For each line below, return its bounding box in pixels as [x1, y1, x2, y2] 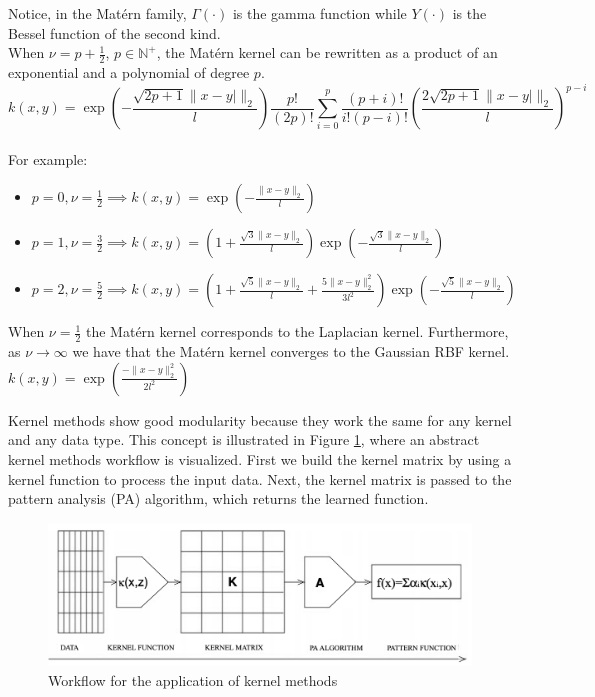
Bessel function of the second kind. [8, 22, 221, 43]
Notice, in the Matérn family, [8, 3, 187, 23]
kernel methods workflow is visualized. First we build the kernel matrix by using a [8, 448, 512, 469]
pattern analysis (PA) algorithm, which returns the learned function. [8, 488, 429, 509]
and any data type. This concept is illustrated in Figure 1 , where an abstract [8, 429, 480, 450]
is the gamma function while [232, 3, 407, 23]
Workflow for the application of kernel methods [48, 669, 338, 690]
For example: [8, 148, 88, 169]
